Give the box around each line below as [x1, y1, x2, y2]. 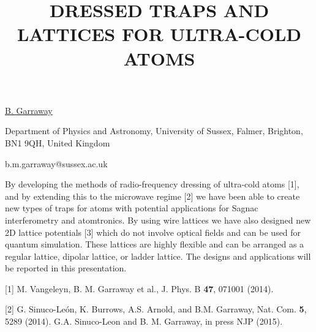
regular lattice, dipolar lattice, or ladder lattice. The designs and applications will [5, 249, 311, 262]
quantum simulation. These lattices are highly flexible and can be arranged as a [5, 238, 304, 251]
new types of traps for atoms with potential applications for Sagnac [5, 202, 258, 214]
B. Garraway [5, 104, 53, 116]
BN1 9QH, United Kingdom [5, 136, 110, 149]
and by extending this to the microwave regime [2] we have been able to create [5, 189, 300, 202]
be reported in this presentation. [5, 262, 127, 274]
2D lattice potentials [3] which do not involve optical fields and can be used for [5, 225, 301, 238]
